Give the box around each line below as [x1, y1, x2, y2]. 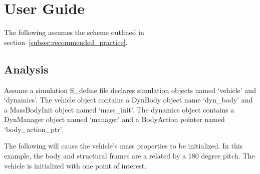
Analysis [4, 61, 49, 76]
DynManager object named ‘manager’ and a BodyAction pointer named [4, 114, 225, 124]
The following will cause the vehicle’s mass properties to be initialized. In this [4, 140, 243, 151]
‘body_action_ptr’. [4, 123, 63, 134]
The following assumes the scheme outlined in [4, 27, 144, 37]
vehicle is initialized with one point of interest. [4, 160, 147, 170]
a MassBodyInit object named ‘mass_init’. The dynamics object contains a [4, 104, 234, 114]
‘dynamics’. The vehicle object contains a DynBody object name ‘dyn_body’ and [4, 94, 253, 105]
